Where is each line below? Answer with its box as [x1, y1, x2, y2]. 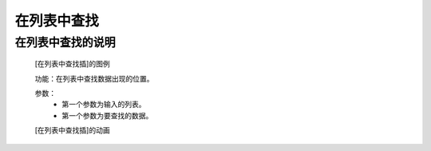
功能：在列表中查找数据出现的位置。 [34, 74, 154, 83]
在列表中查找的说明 [14, 35, 116, 50]
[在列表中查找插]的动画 [34, 125, 111, 135]
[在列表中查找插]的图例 [34, 59, 111, 69]
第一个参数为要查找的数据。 [61, 110, 153, 120]
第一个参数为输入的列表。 [61, 100, 146, 109]
